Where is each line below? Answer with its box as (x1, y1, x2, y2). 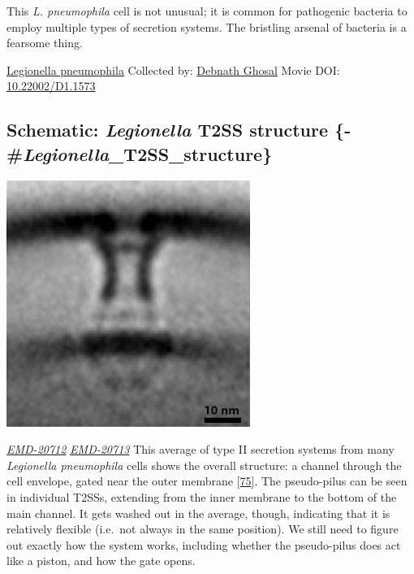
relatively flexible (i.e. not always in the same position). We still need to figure (6, 520, 399, 537)
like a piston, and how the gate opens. (6, 552, 196, 569)
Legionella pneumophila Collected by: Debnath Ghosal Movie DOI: (6, 61, 340, 78)
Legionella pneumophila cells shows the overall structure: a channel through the (6, 456, 402, 473)
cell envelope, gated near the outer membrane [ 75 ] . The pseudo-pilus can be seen (6, 472, 408, 489)
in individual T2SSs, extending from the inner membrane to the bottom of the (6, 488, 397, 505)
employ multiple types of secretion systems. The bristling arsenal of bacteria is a (6, 18, 407, 35)
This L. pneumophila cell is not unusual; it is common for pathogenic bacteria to (6, 2, 408, 19)
